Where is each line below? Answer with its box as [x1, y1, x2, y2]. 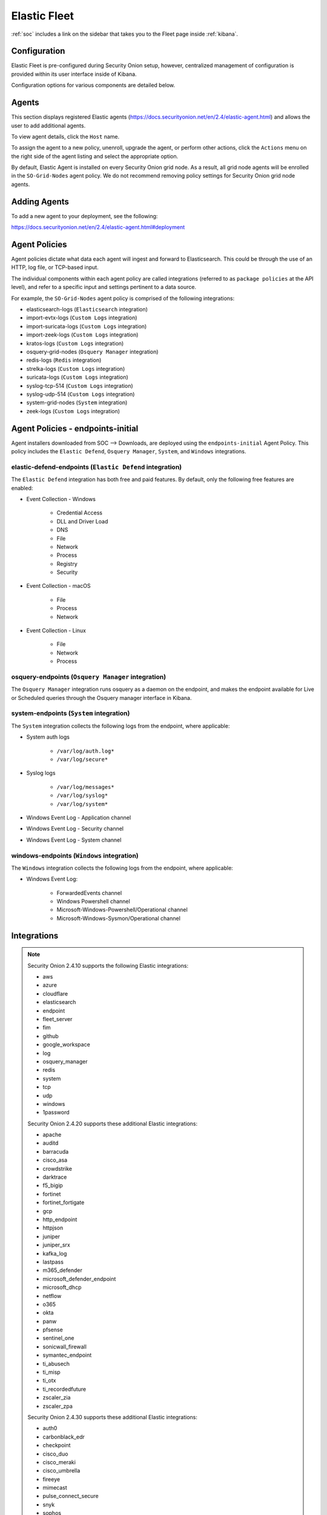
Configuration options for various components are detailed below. [11, 82, 176, 89]
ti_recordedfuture [42, 1385, 87, 1393]
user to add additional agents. [11, 122, 86, 129]
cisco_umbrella [42, 1467, 81, 1474]
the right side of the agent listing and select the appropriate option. [11, 152, 179, 160]
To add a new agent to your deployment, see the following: [11, 212, 158, 219]
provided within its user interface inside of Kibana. [11, 70, 137, 78]
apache [42, 1131, 62, 1139]
